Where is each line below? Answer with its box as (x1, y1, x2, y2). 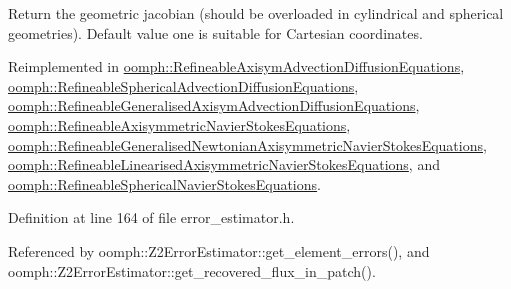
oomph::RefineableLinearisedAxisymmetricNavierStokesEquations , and (8, 154, 440, 175)
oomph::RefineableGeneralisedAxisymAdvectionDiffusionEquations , (8, 95, 420, 116)
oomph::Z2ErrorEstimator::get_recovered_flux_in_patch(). (8, 260, 376, 281)
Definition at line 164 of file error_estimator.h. (8, 207, 295, 228)
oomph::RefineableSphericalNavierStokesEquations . (8, 173, 321, 194)
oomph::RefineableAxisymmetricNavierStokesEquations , (8, 114, 351, 135)
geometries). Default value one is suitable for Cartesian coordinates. (8, 22, 423, 43)
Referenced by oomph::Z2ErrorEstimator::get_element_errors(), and (8, 240, 430, 261)
